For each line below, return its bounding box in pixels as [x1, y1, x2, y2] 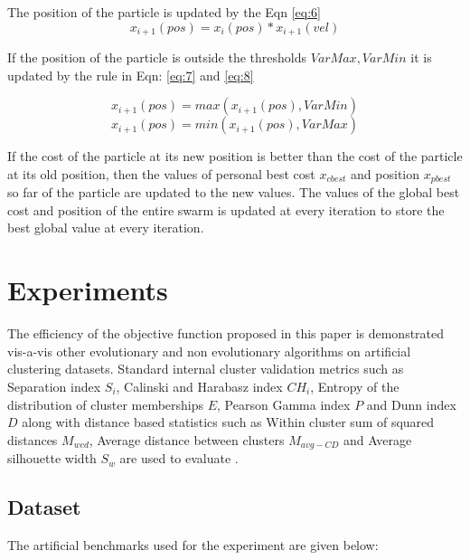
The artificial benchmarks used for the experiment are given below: [7, 536, 379, 554]
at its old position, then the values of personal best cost [7, 164, 315, 183]
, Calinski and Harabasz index [116, 376, 283, 395]
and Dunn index [366, 394, 456, 413]
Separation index [7, 376, 101, 395]
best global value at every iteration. [7, 218, 204, 237]
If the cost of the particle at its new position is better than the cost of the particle [7, 147, 463, 166]
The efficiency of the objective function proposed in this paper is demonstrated [7, 324, 445, 343]
